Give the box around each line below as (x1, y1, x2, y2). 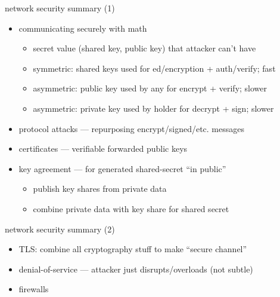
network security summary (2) (5, 222, 115, 235)
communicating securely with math (18, 22, 147, 34)
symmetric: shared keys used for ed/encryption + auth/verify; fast (33, 62, 276, 74)
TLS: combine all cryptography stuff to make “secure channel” (18, 243, 247, 255)
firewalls (18, 283, 49, 295)
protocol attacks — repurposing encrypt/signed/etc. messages (18, 122, 245, 134)
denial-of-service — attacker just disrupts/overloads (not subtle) (18, 262, 253, 275)
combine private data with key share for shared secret (33, 202, 229, 215)
